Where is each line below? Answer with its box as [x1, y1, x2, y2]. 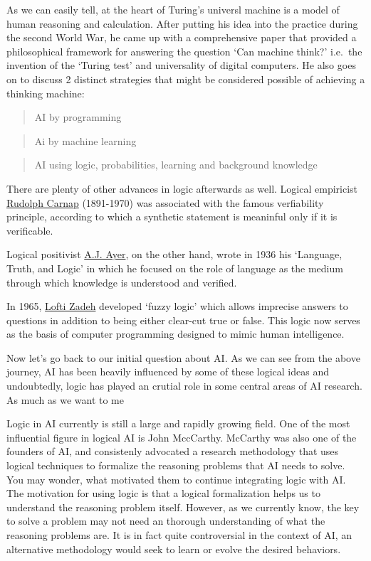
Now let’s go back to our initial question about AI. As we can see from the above [6, 350, 360, 365]
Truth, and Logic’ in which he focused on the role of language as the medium [6, 260, 343, 275]
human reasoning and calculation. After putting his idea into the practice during [6, 16, 358, 31]
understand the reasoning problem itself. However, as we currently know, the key [6, 499, 360, 514]
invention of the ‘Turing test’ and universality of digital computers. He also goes [6, 58, 356, 73]
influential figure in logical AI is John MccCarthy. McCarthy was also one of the [6, 429, 357, 444]
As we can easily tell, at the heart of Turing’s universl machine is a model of [6, 2, 340, 16]
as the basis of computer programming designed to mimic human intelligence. [6, 326, 345, 341]
